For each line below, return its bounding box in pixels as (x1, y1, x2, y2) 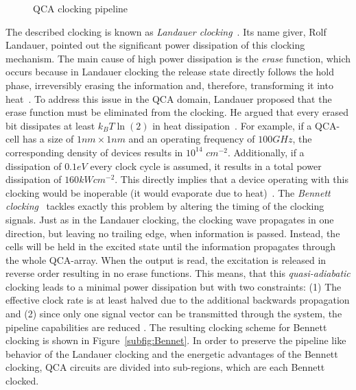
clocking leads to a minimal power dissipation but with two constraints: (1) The (5, 279, 342, 293)
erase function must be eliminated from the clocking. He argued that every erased (5, 105, 349, 119)
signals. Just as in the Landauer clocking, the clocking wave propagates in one (5, 212, 334, 226)
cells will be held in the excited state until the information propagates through (5, 239, 336, 254)
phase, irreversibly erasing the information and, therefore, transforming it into (5, 77, 333, 92)
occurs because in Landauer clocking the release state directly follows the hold (5, 64, 335, 79)
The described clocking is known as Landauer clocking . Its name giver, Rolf (5, 24, 327, 38)
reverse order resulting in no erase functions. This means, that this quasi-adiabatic (5, 266, 351, 280)
